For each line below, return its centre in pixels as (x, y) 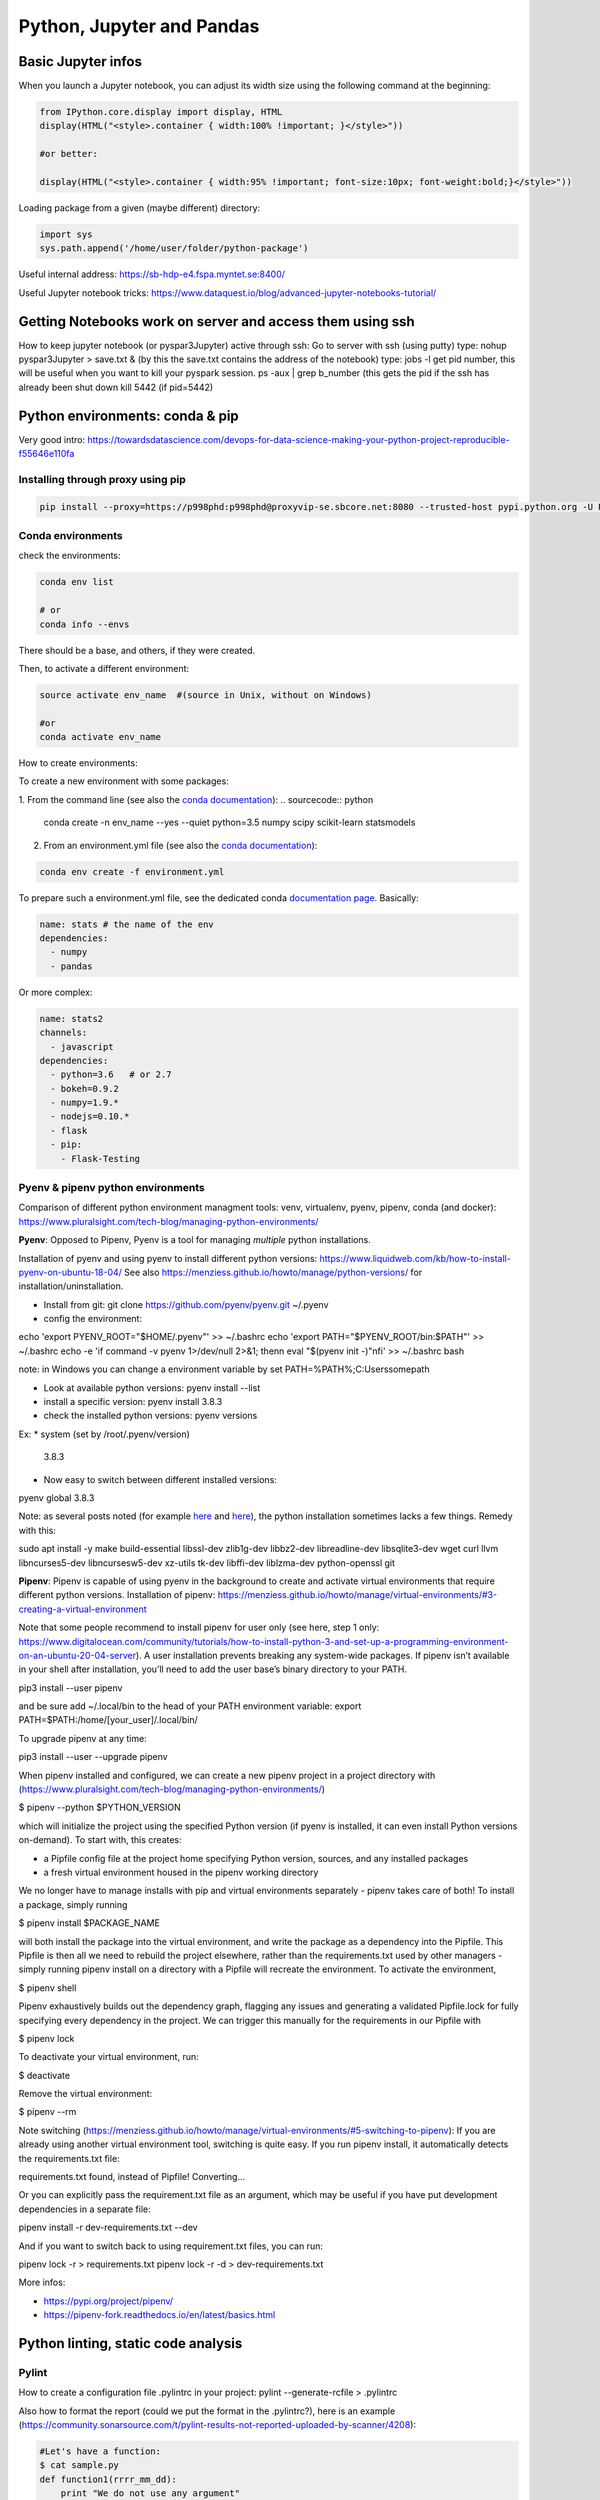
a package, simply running (73, 1904)
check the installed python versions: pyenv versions (150, 1416)
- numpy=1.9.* (85, 1103)
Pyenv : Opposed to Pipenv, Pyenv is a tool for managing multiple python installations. (195, 1240)
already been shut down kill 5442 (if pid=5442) (116, 387)
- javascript (82, 1046)
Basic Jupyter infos (80, 61)
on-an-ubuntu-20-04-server (77, 1655)
